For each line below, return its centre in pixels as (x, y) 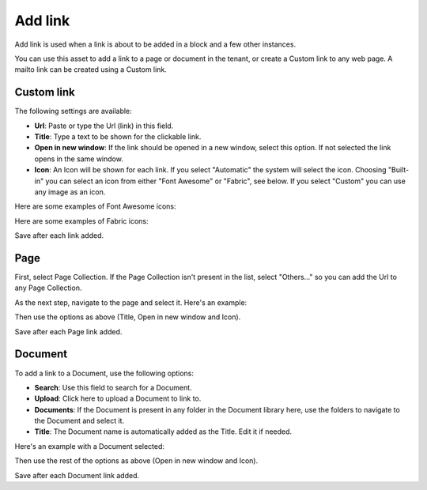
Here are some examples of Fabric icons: (81, 220)
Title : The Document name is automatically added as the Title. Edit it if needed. (163, 432)
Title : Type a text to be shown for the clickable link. (118, 137)
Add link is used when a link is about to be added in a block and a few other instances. (155, 44)
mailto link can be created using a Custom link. (91, 70)
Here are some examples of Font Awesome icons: (96, 206)
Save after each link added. (59, 236)
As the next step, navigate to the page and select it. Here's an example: (131, 302)
